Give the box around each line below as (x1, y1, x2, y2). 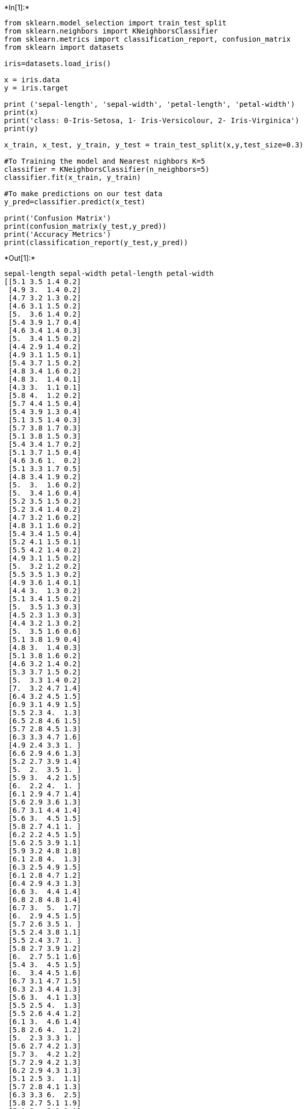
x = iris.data (4, 76, 60, 84)
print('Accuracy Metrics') (4, 230, 111, 238)
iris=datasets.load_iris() (4, 59, 111, 68)
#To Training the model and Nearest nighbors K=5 (4, 157, 206, 165)
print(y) (4, 125, 39, 133)
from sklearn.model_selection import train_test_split (4, 19, 227, 27)
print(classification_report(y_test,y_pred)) (4, 238, 188, 247)
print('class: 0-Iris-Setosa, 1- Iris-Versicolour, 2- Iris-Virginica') (4, 116, 299, 125)
